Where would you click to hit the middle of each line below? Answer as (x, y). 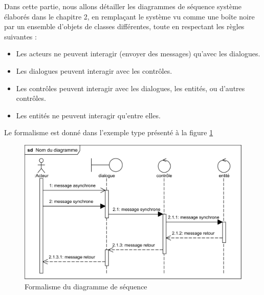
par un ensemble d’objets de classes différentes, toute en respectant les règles (124, 26)
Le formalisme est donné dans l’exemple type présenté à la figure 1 (109, 132)
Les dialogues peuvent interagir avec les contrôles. (94, 70)
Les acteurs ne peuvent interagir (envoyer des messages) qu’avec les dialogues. (138, 54)
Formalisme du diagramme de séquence (86, 286)
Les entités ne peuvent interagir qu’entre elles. (88, 115)
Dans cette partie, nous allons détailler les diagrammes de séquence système (123, 6)
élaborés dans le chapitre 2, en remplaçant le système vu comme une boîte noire (129, 16)
